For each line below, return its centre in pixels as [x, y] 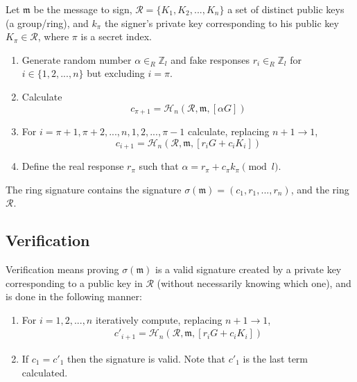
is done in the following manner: [74, 296]
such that [159, 166]
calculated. [45, 372]
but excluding [116, 73]
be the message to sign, [83, 9]
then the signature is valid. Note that [146, 358]
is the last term [276, 358]
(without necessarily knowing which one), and [254, 283]
